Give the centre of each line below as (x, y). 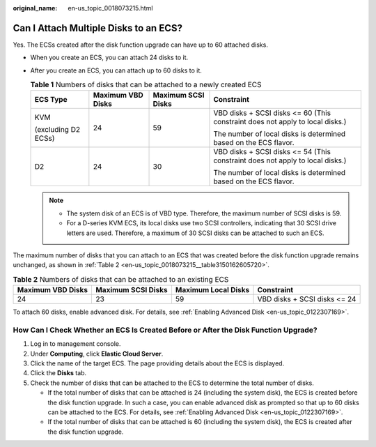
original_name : (35, 8)
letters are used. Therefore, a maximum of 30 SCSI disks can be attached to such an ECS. (195, 233)
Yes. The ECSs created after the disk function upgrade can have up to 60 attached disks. (140, 45)
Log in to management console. (76, 344)
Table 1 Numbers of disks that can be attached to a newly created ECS (146, 85)
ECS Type (51, 100)
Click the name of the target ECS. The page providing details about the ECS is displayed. (157, 363)
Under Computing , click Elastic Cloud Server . (97, 354)
